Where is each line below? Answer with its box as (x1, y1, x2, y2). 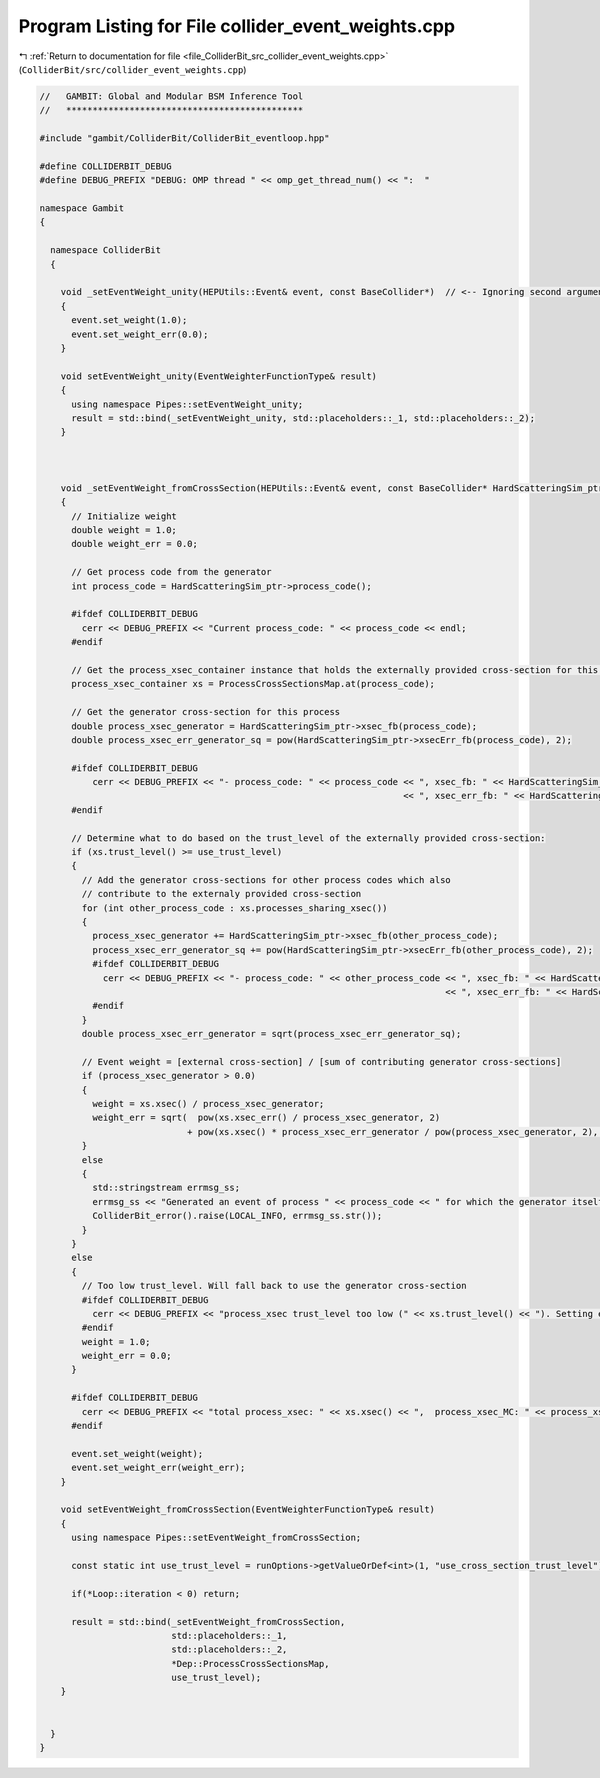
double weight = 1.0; (71, 525, 177, 536)
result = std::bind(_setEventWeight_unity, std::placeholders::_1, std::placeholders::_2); (71, 412, 535, 424)
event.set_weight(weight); (71, 1448, 204, 1459)
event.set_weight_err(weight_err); (71, 1462, 246, 1474)
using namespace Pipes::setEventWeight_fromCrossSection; (71, 1532, 362, 1544)
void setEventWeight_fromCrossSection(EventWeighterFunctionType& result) (60, 1504, 435, 1515)
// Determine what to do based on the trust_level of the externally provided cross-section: (71, 832, 546, 844)
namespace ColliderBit (50, 245, 162, 256)
